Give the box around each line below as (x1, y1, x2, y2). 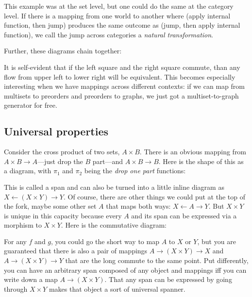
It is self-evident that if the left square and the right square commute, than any (4, 62, 240, 72)
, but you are (197, 236, 236, 246)
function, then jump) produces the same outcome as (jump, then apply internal (4, 20, 240, 30)
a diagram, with (4, 165, 51, 176)
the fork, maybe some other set (4, 201, 97, 211)
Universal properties (4, 124, 109, 139)
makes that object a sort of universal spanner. (49, 283, 185, 294)
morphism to (4, 220, 42, 230)
